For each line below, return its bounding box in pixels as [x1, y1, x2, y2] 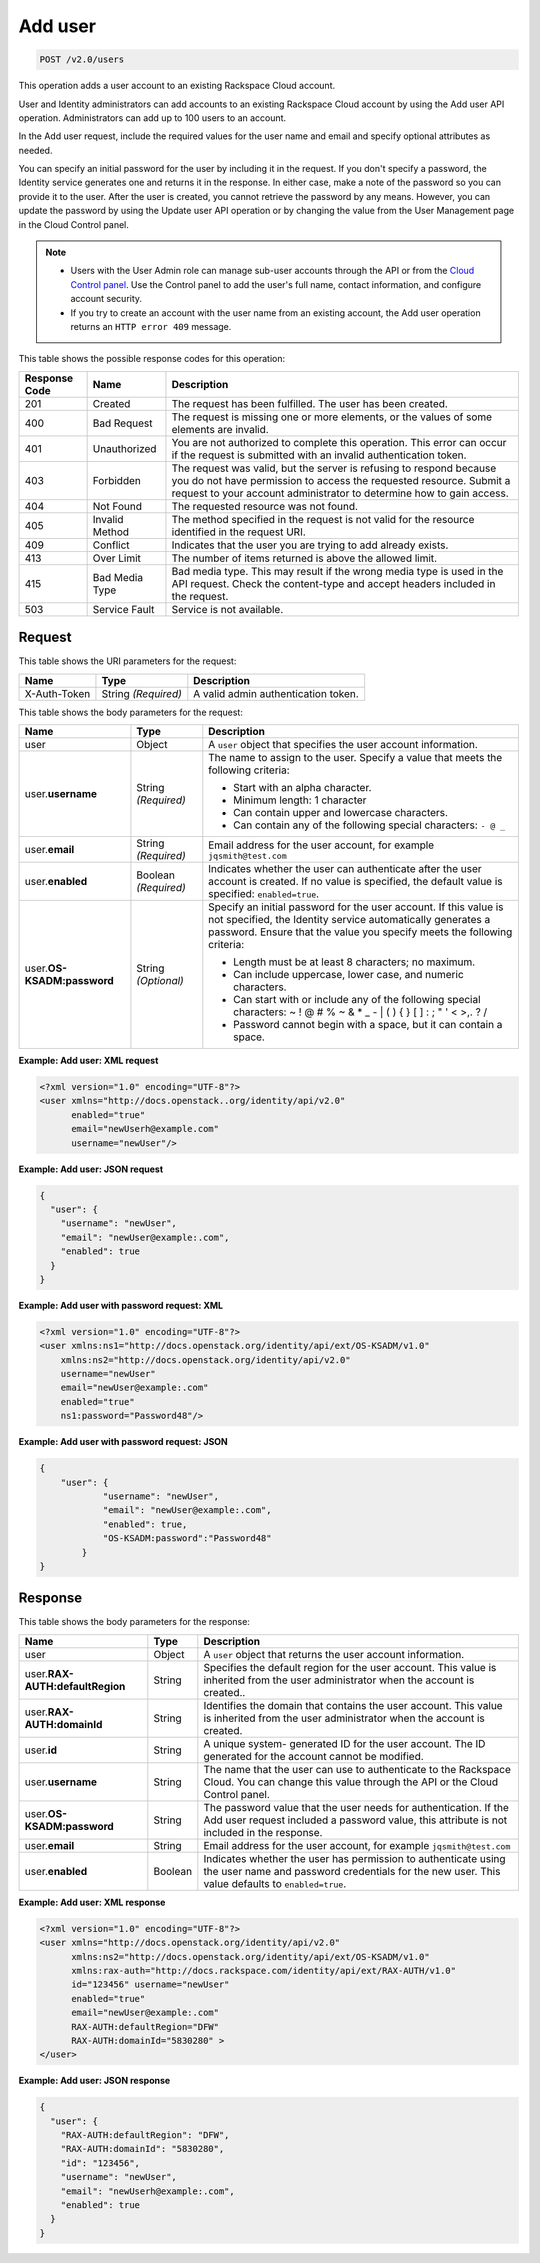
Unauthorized [92, 441, 157, 455]
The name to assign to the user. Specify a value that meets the [208, 751, 503, 765]
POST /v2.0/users [39, 54, 125, 65]
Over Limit [92, 551, 142, 565]
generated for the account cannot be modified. [203, 1749, 424, 1763]
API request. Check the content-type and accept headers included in [171, 576, 496, 590]
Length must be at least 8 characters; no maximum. [233, 955, 476, 969]
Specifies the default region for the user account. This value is [203, 1660, 497, 1674]
